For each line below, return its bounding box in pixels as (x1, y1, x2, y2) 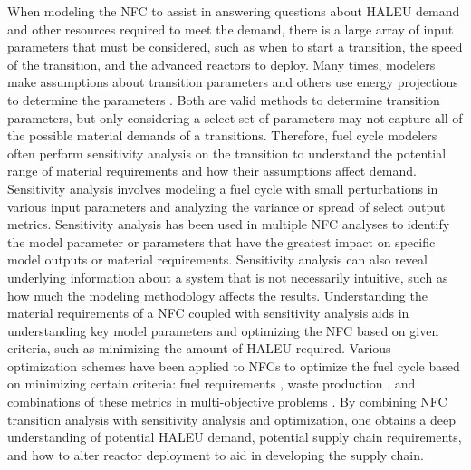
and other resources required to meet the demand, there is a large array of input (7, 19, 454, 38)
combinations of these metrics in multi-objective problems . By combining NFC (7, 392, 447, 411)
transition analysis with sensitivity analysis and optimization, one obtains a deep (7, 409, 456, 428)
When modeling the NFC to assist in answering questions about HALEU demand (7, 2, 460, 20)
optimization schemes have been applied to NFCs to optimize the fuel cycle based (7, 356, 460, 375)
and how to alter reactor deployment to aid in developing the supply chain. (7, 445, 424, 464)
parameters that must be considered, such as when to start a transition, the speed (7, 37, 463, 56)
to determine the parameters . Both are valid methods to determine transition (7, 90, 440, 109)
